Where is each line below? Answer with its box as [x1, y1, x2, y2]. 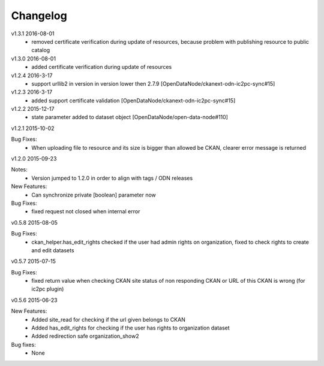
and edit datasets [31, 246, 74, 254]
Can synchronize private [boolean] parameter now [31, 191, 156, 198]
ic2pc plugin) [31, 285, 64, 293]
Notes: [11, 166, 28, 173]
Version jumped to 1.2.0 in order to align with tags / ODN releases [31, 174, 193, 182]
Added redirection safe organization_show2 [31, 332, 139, 340]
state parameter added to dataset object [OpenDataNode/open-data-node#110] [31, 114, 228, 121]
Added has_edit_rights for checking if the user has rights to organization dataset [31, 324, 230, 332]
